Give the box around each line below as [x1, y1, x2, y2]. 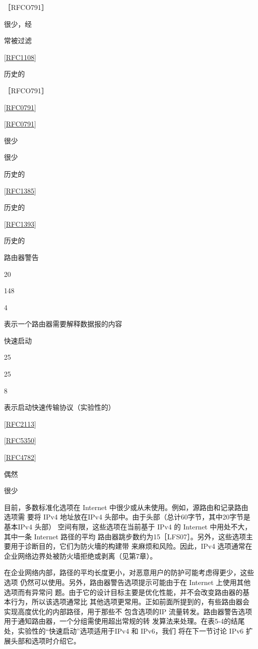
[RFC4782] [4, 452, 36, 462]
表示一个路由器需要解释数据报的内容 [4, 319, 122, 329]
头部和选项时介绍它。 [10, 635, 80, 646]
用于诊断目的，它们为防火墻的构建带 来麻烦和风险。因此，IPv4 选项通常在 [10, 541, 253, 551]
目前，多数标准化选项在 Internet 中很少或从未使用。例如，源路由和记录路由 [4, 502, 249, 512]
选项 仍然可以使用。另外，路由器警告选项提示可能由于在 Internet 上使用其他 [4, 577, 251, 587]
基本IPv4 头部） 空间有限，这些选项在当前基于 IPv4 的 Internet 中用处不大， [4, 521, 252, 531]
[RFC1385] [4, 185, 36, 195]
